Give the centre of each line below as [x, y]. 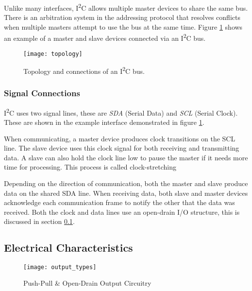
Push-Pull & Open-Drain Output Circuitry [87, 282]
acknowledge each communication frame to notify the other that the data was [119, 202]
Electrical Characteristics [68, 248]
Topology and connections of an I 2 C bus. [84, 70]
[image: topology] [53, 54]
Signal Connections [42, 93]
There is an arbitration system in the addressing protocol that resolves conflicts [122, 17]
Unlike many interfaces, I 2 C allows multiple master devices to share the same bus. [126, 7]
